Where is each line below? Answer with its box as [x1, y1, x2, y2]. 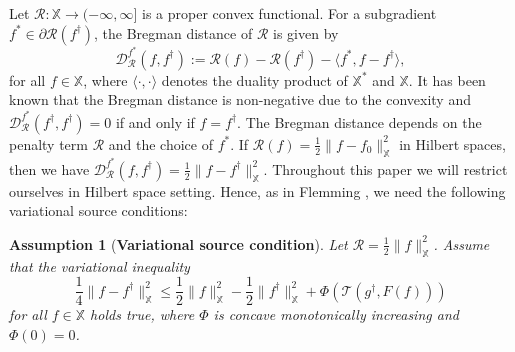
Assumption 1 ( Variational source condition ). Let [9, 233, 348, 254]
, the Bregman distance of [94, 22, 253, 43]
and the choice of [108, 133, 213, 154]
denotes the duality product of [161, 69, 348, 90]
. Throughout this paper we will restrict [263, 158, 508, 179]
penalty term [9, 133, 88, 154]
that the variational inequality [9, 255, 190, 276]
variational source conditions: [9, 200, 188, 221]
